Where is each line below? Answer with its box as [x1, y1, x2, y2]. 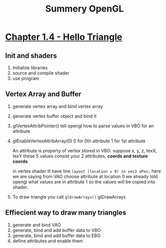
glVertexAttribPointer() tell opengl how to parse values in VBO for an [12, 123, 154, 129]
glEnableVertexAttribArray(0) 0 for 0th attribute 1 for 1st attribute [12, 138, 146, 144]
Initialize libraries [12, 65, 48, 70]
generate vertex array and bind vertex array [12, 103, 103, 109]
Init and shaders [5, 51, 57, 60]
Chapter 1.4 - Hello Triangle [5, 31, 122, 43]
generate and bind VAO [12, 222, 61, 228]
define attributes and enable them [12, 237, 83, 244]
